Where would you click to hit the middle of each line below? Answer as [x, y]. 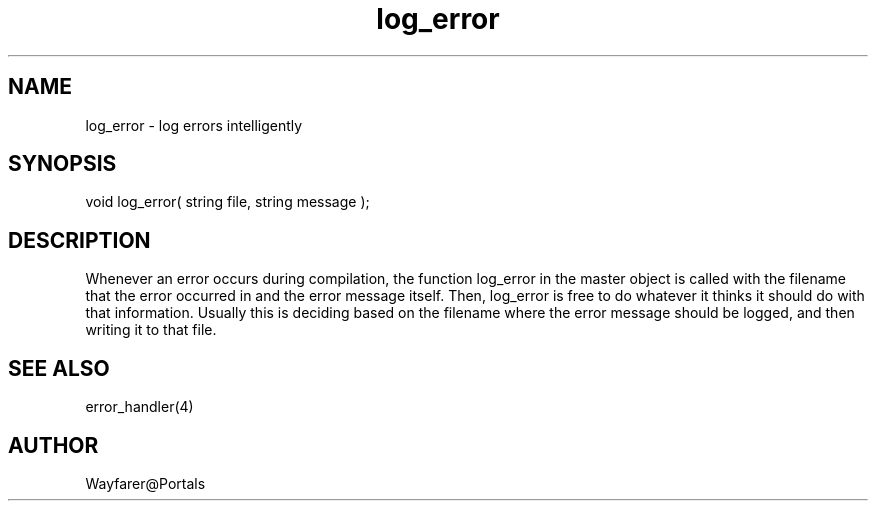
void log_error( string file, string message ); [227, 202]
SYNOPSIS [62, 164]
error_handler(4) [139, 407]
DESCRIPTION [79, 240]
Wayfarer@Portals [145, 483]
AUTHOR [53, 445]
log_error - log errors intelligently [194, 125]
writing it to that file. [151, 330]
